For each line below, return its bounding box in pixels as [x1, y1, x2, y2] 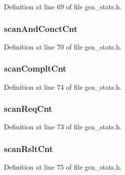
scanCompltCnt [4, 62, 66, 75]
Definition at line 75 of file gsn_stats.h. [4, 162, 122, 172]
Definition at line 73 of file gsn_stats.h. [4, 122, 122, 132]
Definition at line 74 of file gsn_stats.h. [4, 81, 122, 92]
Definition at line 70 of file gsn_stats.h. [4, 41, 122, 51]
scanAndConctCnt [4, 22, 78, 34]
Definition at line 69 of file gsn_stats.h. [4, 1, 122, 11]
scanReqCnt [4, 102, 52, 115]
